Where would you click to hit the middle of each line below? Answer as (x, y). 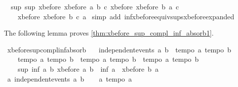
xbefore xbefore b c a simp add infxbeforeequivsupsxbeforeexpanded (126, 16)
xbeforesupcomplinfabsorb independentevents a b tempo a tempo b (119, 49)
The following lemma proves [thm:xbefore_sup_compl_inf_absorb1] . (109, 33)
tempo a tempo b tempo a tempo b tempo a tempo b (108, 59)
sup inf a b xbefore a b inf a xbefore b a (88, 68)
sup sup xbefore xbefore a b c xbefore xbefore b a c (95, 6)
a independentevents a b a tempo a (70, 78)
